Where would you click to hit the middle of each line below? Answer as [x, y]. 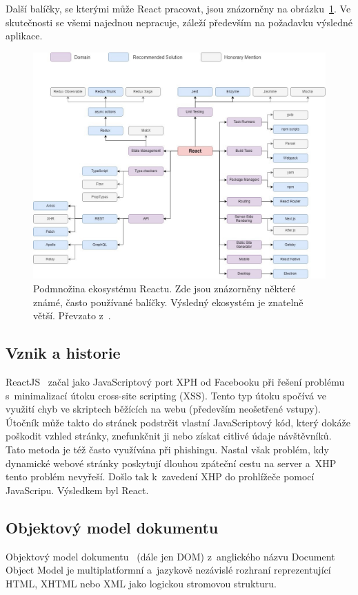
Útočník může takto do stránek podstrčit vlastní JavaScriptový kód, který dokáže [178, 422]
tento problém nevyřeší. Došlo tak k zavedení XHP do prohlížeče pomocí [160, 476]
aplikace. [24, 36]
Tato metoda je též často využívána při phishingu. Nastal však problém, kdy [168, 449]
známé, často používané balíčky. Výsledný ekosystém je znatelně [168, 302]
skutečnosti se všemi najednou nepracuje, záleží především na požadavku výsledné [179, 22]
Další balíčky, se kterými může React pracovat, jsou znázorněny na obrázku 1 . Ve [178, 8]
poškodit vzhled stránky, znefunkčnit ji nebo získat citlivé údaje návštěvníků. [169, 436]
